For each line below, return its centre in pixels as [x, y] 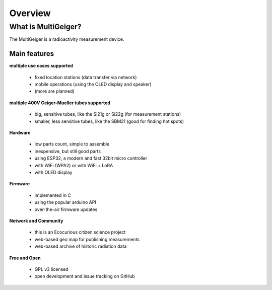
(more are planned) [55, 91]
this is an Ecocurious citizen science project [80, 232]
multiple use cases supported [41, 66]
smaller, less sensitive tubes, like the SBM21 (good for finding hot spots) [109, 121]
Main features [32, 54]
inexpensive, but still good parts [67, 151]
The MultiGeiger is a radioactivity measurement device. [67, 39]
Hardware [20, 133]
